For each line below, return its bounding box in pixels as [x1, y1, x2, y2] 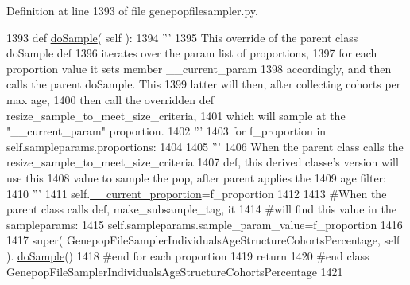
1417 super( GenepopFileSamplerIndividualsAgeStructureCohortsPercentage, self [6, 232, 400, 248]
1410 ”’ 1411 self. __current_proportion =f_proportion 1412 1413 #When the [6, 185, 387, 201]
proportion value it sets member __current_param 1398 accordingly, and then [6, 60, 392, 76]
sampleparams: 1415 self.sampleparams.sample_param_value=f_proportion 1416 [6, 216, 403, 232]
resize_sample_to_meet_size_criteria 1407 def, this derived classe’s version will [6, 154, 399, 170]
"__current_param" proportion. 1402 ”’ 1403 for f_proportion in [6, 123, 327, 139]
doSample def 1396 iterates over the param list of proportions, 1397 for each [6, 45, 377, 61]
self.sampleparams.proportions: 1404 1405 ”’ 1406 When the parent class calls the [6, 138, 404, 154]
